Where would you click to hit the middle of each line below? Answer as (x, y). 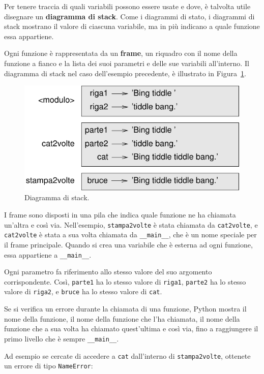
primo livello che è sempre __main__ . (62, 338)
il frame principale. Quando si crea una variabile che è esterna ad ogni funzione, (128, 244)
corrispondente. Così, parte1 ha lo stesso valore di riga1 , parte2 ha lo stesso (125, 281)
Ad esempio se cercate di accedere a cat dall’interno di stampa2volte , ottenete (127, 355)
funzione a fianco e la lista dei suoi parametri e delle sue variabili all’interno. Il (127, 63)
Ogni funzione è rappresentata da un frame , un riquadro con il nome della (121, 53)
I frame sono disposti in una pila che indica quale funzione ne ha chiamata (120, 215)
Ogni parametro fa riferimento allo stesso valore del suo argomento (108, 272)
